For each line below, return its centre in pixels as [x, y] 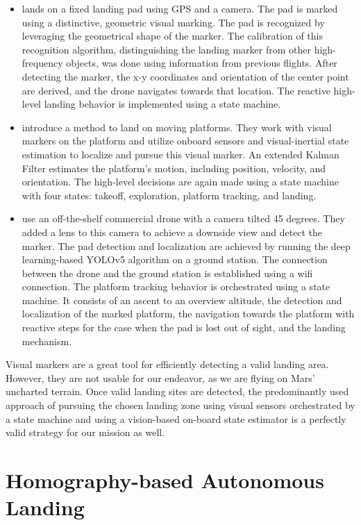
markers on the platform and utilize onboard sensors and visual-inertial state [185, 141]
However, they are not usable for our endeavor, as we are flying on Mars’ [160, 377]
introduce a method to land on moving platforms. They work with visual [177, 127]
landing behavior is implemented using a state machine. [162, 104]
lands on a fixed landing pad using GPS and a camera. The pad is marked [180, 8]
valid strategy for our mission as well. [85, 432]
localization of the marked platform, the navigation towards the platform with [188, 314]
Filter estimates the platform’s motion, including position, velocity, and [174, 168]
